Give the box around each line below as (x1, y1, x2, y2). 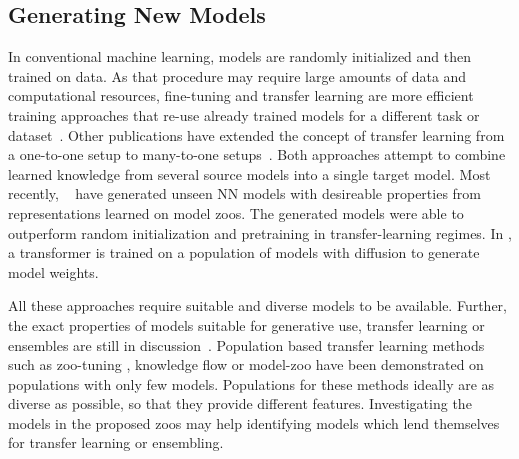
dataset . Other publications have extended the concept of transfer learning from (8, 124, 505, 145)
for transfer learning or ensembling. (8, 432, 224, 453)
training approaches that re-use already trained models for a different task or (8, 104, 480, 125)
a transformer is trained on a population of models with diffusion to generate (8, 242, 480, 263)
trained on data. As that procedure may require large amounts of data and (8, 65, 467, 86)
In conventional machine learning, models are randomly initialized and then (8, 46, 472, 67)
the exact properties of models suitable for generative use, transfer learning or (8, 314, 485, 335)
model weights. (8, 261, 99, 282)
